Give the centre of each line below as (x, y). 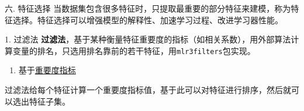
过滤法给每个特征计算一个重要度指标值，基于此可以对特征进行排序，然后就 (148, 90)
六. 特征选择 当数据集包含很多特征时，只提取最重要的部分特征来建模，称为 (148, 8)
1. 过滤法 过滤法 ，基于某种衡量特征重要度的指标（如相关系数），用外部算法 (148, 39)
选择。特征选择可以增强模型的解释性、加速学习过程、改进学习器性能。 (148, 19)
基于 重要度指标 (47, 70)
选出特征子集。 (41, 101)
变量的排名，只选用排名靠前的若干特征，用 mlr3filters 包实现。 (134, 50)
